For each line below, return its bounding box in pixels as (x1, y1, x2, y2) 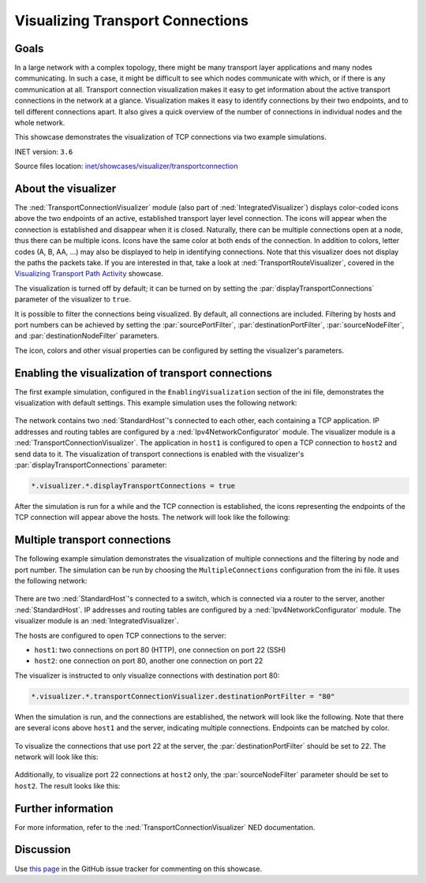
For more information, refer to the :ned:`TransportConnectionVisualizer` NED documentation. (14, 822, 316, 832)
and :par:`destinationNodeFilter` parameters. (14, 331, 159, 341)
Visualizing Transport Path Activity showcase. (14, 269, 164, 279)
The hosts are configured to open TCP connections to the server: (14, 630, 226, 640)
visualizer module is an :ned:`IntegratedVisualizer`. (14, 616, 179, 626)
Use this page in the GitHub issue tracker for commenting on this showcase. (14, 864, 263, 874)
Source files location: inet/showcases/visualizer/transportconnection (14, 162, 238, 171)
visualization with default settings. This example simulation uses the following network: (14, 398, 297, 408)
